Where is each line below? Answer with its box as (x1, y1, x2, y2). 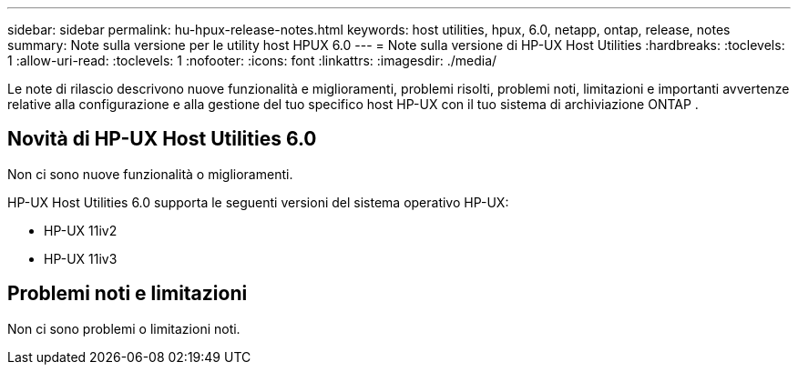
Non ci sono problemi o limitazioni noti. (7, 320, 240, 337)
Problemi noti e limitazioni (7, 282, 248, 306)
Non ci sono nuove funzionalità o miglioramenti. (7, 166, 293, 182)
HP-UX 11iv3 (44, 250, 118, 266)
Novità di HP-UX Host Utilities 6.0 (7, 127, 317, 151)
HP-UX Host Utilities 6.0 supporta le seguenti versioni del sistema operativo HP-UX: (7, 194, 509, 210)
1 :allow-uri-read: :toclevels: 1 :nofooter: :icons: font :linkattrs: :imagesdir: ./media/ (7, 53, 497, 68)
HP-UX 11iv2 (44, 222, 118, 238)
